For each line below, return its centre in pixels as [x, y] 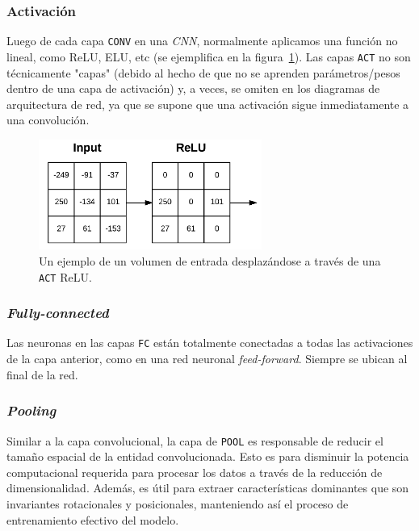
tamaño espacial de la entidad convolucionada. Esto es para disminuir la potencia [208, 456]
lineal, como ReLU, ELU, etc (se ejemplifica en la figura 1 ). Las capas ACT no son [209, 56]
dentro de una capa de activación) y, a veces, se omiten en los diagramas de [193, 88]
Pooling [31, 410]
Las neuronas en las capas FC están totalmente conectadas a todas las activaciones [210, 343]
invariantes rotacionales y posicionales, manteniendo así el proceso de [178, 503]
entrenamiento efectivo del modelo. [93, 519]
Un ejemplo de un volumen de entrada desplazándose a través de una [210, 261]
